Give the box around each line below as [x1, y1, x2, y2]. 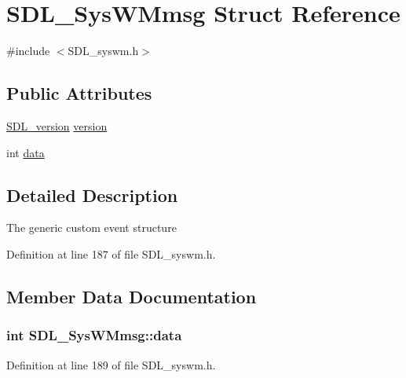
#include [6, 42, 50, 59]
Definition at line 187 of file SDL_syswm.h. [6, 245, 216, 262]
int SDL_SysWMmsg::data [6, 325, 182, 345]
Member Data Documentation [6, 284, 257, 308]
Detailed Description [6, 182, 178, 207]
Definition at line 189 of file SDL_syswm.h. [6, 356, 216, 372]
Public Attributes [6, 81, 152, 105]
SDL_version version [6, 117, 108, 134]
